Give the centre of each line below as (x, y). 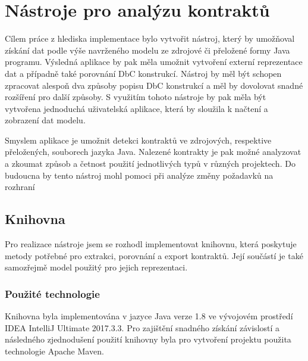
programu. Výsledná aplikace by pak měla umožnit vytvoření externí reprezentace (154, 62)
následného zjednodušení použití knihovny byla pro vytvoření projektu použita (148, 339)
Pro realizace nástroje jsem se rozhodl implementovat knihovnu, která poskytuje (151, 244)
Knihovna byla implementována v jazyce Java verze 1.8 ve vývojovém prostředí (149, 316)
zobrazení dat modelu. (45, 120)
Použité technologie (52, 293)
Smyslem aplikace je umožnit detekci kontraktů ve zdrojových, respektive (138, 140)
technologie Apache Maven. (54, 351)
